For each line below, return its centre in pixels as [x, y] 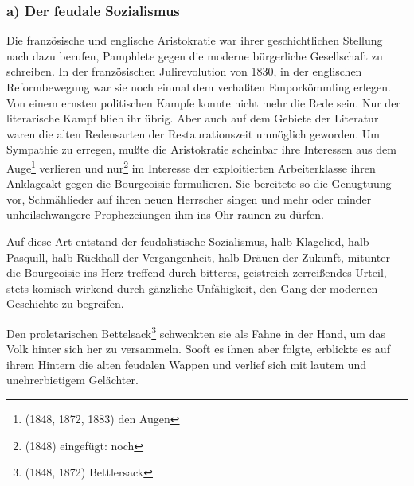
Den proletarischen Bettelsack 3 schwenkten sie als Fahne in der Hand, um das [196, 332]
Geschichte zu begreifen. [65, 303]
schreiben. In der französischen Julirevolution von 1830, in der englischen [184, 71]
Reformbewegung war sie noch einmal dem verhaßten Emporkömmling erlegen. [199, 87]
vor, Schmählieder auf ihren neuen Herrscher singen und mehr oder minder [189, 198]
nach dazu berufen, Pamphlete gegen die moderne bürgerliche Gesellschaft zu [195, 55]
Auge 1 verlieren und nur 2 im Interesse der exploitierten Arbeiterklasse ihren [191, 166]
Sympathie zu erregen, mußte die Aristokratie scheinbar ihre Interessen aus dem [201, 149]
